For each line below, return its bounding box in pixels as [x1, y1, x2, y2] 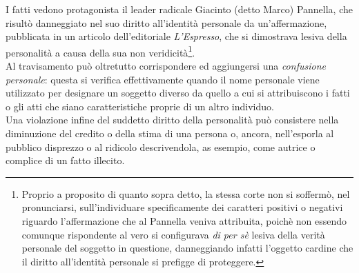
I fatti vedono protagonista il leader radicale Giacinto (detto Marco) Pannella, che [6, 2, 353, 16]
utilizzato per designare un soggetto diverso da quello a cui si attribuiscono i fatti [6, 85, 350, 100]
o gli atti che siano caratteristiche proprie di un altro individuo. [6, 99, 274, 113]
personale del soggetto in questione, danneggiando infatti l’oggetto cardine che [21, 241, 353, 255]
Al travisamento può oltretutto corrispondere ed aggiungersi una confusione [6, 59, 326, 73]
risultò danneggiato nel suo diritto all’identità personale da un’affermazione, [6, 15, 327, 30]
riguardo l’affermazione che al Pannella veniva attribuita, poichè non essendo [21, 213, 347, 228]
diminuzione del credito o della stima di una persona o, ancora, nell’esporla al [6, 126, 334, 140]
